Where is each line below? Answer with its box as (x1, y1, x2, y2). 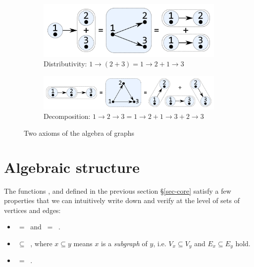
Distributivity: (44, 58, 87, 69)
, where (30, 238, 52, 248)
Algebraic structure (4, 157, 140, 177)
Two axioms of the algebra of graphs (24, 127, 135, 138)
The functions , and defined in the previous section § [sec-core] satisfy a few (4, 185, 231, 196)
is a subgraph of (101, 238, 148, 248)
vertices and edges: (4, 205, 61, 215)
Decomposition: (44, 111, 91, 121)
